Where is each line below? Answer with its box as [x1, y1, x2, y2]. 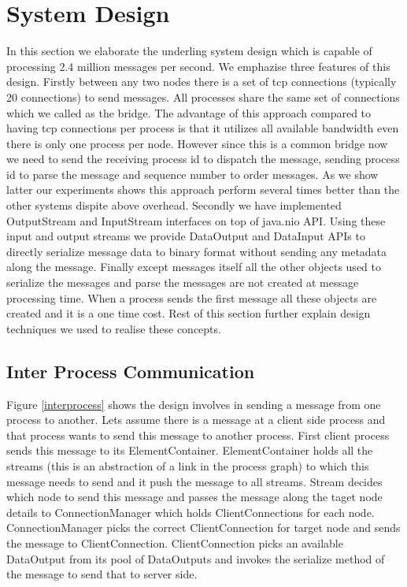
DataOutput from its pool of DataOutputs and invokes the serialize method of [6, 550, 385, 567]
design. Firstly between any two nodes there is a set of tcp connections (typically [6, 73, 397, 90]
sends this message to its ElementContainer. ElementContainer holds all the [6, 442, 373, 459]
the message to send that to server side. [6, 566, 198, 582]
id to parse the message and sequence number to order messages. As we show [6, 165, 379, 182]
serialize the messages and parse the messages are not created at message [6, 274, 359, 291]
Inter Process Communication [6, 359, 255, 383]
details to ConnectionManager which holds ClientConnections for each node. [6, 503, 375, 520]
